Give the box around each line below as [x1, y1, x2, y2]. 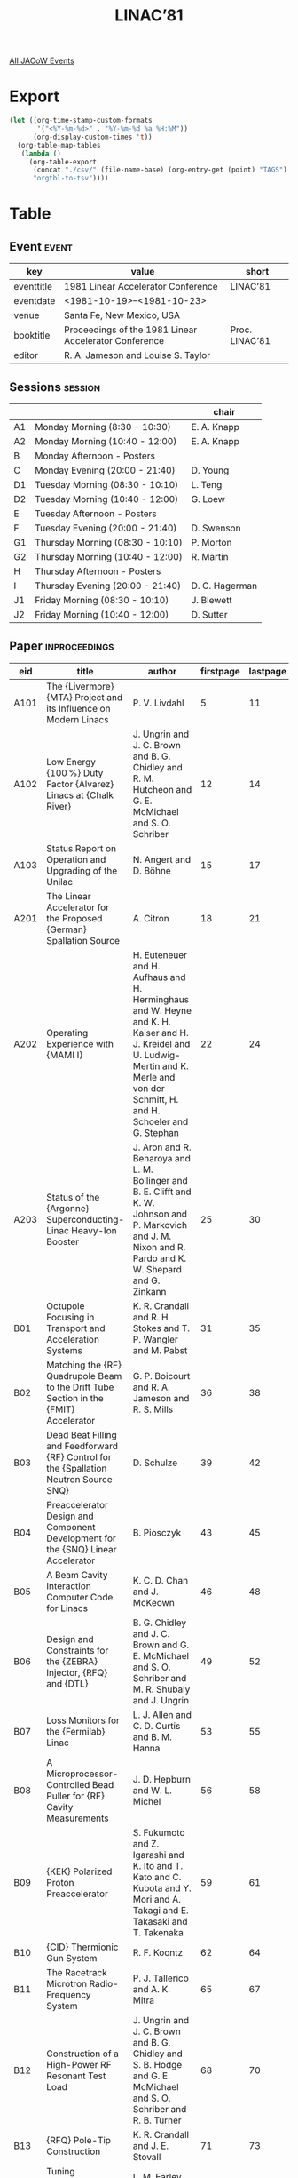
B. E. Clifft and [132, 1185, 192, 1198]
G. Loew [191, 492, 226, 505]
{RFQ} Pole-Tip [46, 2134, 112, 2146]
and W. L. [132, 1783, 173, 1796]
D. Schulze [132, 1456, 178, 1469]
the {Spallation [46, 1462, 107, 1474]
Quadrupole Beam [46, 1369, 122, 1382]
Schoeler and [132, 1115, 189, 1128]
